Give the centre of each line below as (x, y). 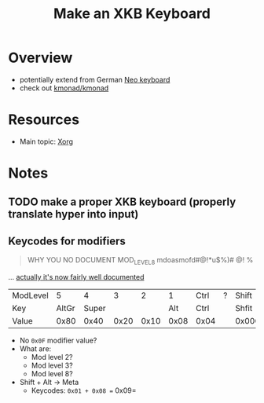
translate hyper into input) (73, 214)
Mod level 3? (52, 365)
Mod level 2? (52, 357)
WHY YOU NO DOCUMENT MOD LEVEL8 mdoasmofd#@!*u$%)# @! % (140, 261)
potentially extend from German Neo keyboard (95, 79)
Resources (44, 120)
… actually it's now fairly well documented (76, 277)
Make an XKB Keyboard (132, 14)
